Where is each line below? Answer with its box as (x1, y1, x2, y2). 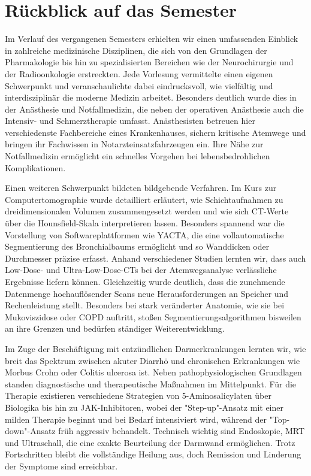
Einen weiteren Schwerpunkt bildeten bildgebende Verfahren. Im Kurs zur (5, 181, 277, 194)
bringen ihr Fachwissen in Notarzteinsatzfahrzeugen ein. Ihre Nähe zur (5, 138, 264, 150)
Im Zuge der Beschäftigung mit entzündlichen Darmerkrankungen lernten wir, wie (5, 342, 306, 354)
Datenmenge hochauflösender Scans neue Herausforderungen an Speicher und (5, 287, 289, 299)
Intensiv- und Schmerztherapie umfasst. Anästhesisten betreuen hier (5, 114, 255, 127)
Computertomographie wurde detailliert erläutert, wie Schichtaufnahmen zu (5, 193, 283, 205)
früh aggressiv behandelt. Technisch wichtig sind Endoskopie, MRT (58, 425, 305, 437)
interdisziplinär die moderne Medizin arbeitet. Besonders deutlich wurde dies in (5, 91, 297, 104)
